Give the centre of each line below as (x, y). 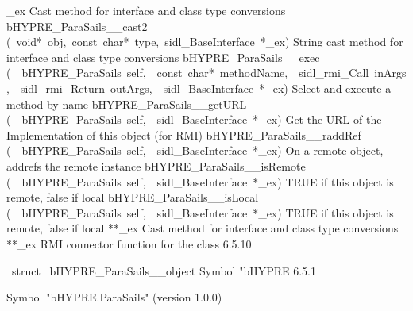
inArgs (390, 73)
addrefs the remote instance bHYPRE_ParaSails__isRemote (156, 165)
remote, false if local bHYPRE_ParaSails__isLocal (133, 197)
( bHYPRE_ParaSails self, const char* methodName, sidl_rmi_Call (188, 73)
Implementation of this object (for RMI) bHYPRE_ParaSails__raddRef (184, 134)
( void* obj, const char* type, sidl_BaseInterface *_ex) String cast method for (205, 42)
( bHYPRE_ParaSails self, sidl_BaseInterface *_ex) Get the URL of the (194, 119)
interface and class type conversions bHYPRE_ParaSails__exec (163, 57)
